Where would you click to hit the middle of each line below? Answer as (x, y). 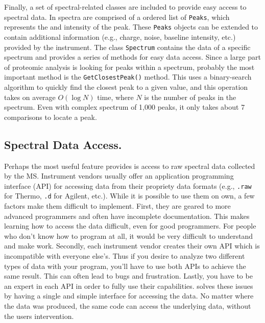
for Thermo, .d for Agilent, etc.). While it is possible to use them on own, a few (129, 196)
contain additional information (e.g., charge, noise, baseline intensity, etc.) (120, 36)
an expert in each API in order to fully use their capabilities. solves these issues (129, 285)
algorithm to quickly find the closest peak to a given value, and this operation (126, 87)
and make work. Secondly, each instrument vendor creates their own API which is (132, 246)
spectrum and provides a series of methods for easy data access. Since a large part (132, 57)
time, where (115, 97)
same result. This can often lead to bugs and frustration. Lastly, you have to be (128, 276)
